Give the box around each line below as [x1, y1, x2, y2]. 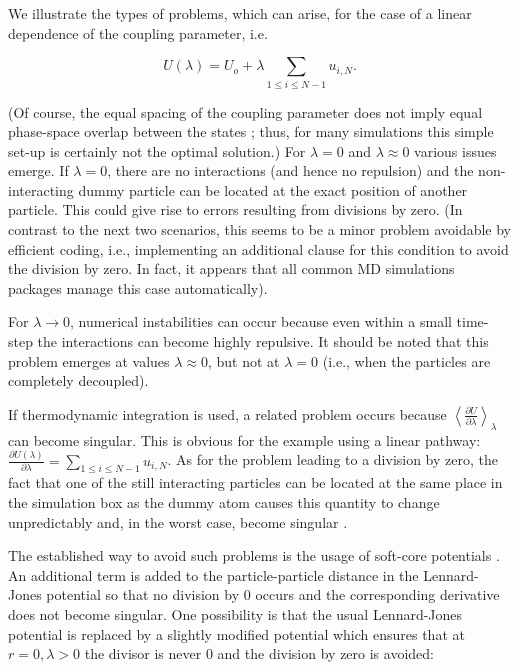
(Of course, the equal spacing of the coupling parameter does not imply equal [8, 101, 483, 122]
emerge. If [8, 160, 69, 181]
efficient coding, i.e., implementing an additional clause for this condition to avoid [8, 238, 509, 259]
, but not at [208, 350, 280, 371]
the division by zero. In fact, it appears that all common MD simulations [8, 258, 455, 279]
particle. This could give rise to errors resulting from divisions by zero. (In [8, 199, 463, 220]
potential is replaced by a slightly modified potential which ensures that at [8, 623, 465, 644]
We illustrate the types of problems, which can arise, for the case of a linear [8, 3, 472, 23]
